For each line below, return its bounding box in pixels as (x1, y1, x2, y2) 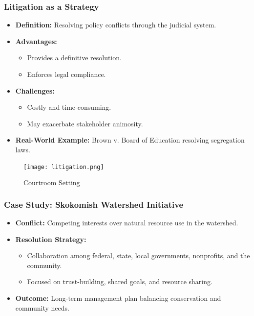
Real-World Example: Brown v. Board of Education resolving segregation (15, 135, 245, 145)
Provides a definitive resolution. (27, 52, 122, 63)
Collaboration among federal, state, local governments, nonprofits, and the (27, 250, 250, 261)
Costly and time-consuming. (27, 102, 111, 112)
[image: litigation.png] (23, 163, 104, 170)
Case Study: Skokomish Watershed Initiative (4, 198, 184, 210)
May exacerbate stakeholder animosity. (27, 118, 143, 128)
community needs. (15, 302, 69, 313)
